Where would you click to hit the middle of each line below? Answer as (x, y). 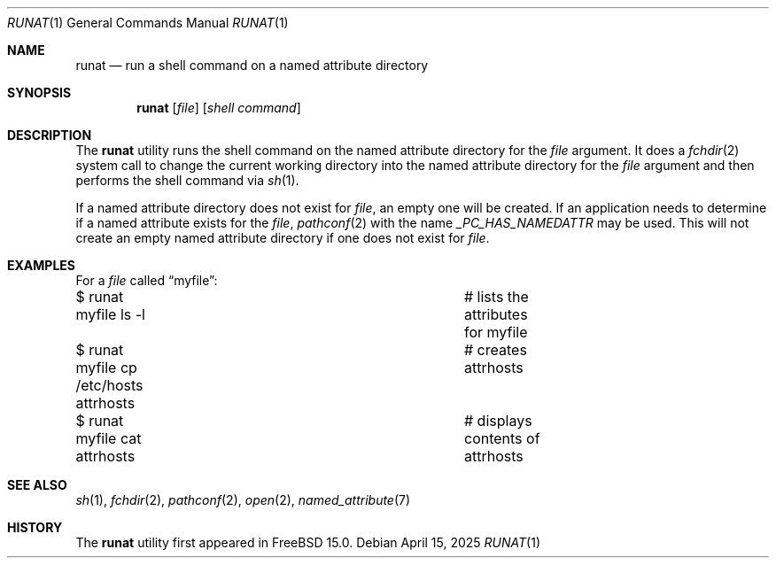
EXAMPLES (41, 265)
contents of (502, 438)
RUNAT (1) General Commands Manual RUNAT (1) (148, 23)
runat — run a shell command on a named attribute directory (252, 65)
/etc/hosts (109, 385)
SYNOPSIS (39, 93)
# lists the (496, 297)
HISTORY (35, 527)
